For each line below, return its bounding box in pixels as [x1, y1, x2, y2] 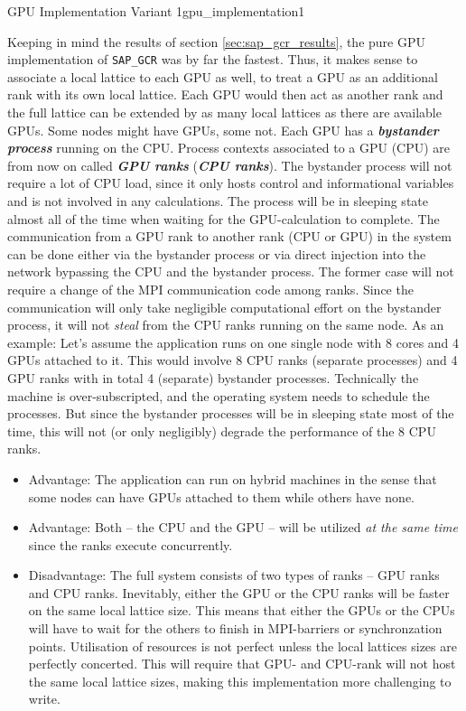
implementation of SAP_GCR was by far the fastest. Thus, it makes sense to [7, 50, 418, 69]
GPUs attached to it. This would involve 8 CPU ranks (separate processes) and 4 [7, 351, 458, 370]
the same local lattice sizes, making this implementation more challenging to [28, 671, 452, 690]
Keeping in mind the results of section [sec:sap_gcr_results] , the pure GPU [7, 32, 425, 51]
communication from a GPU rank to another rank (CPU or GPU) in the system [7, 227, 452, 246]
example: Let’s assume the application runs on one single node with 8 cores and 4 [7, 332, 460, 351]
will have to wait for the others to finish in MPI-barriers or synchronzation [28, 619, 443, 638]
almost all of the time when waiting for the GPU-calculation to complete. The [7, 209, 440, 228]
